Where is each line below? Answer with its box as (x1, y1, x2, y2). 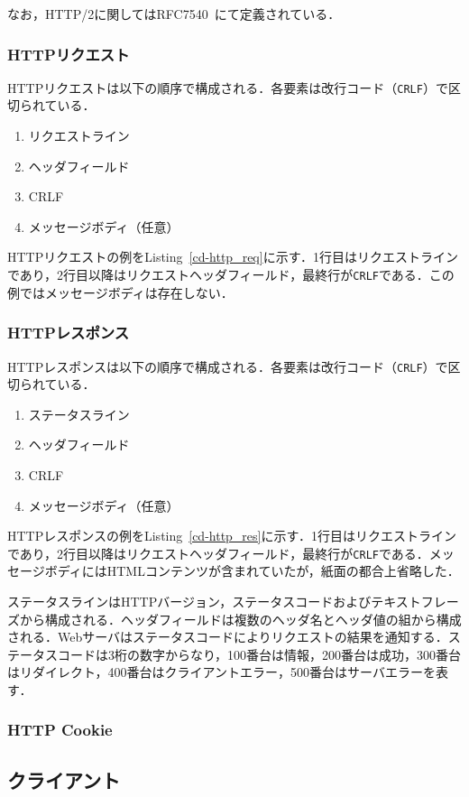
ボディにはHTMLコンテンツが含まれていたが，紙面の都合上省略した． (44, 561, 460, 580)
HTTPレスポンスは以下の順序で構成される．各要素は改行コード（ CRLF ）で (7, 357, 448, 375)
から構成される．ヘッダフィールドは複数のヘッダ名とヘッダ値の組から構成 (19, 609, 462, 628)
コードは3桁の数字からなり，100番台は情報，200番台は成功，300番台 (57, 644, 462, 663)
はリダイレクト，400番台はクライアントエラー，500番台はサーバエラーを (7, 663, 436, 681)
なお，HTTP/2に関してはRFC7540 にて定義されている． (7, 5, 341, 23)
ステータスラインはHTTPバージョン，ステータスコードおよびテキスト (7, 591, 421, 610)
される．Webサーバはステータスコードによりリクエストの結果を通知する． (7, 627, 448, 646)
